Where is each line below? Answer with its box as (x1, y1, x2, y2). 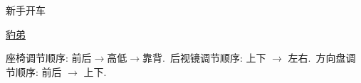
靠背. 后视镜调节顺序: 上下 (142, 50, 266, 65)
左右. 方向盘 (288, 50, 346, 65)
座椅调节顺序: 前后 (6, 50, 92, 65)
